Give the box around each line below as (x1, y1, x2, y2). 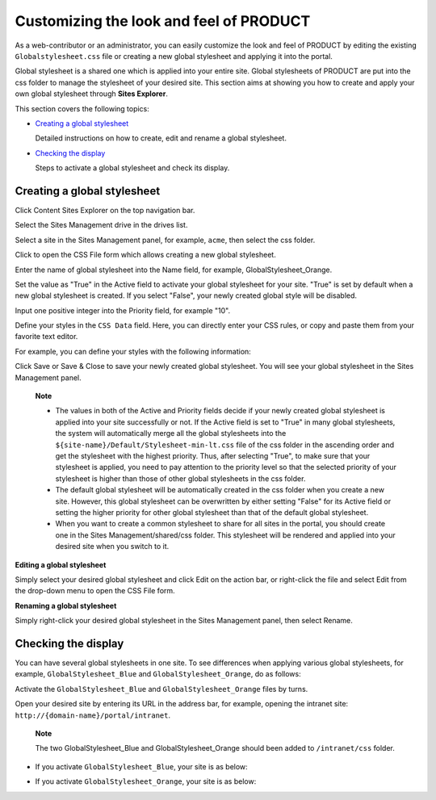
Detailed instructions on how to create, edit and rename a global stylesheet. (35, 133, 287, 143)
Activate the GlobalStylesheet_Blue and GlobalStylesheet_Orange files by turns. (15, 684, 308, 693)
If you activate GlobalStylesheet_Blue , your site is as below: (35, 761, 248, 771)
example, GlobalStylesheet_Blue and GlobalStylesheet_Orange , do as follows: (15, 669, 302, 679)
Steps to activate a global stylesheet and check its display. (35, 163, 230, 173)
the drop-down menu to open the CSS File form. (15, 586, 175, 596)
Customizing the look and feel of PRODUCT (15, 12, 311, 30)
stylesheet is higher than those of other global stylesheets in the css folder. (55, 473, 306, 484)
